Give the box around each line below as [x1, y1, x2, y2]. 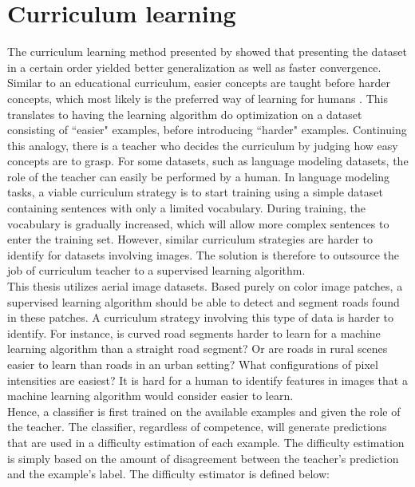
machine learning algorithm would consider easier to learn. [7, 387, 294, 404]
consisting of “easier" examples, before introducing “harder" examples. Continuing [7, 121, 407, 138]
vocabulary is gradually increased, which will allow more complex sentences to [7, 215, 389, 232]
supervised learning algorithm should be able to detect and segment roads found [7, 293, 400, 310]
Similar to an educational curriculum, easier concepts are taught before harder [7, 74, 390, 91]
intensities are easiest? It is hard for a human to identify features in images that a [7, 371, 408, 388]
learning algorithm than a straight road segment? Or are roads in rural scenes [7, 340, 388, 357]
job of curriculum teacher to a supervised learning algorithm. [7, 262, 306, 279]
